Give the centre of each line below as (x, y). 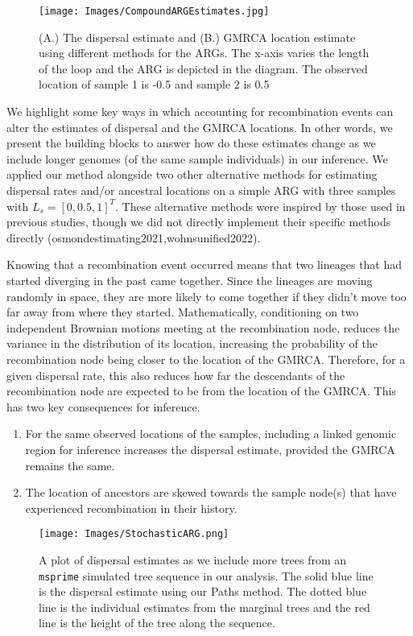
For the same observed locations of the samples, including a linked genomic (211, 434)
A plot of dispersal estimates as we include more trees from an (193, 559)
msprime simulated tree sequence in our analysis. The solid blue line (206, 575)
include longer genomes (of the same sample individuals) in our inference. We (197, 158)
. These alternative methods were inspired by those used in (260, 206)
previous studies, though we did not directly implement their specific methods (199, 222)
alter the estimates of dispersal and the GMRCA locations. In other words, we (200, 127)
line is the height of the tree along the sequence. (157, 623)
